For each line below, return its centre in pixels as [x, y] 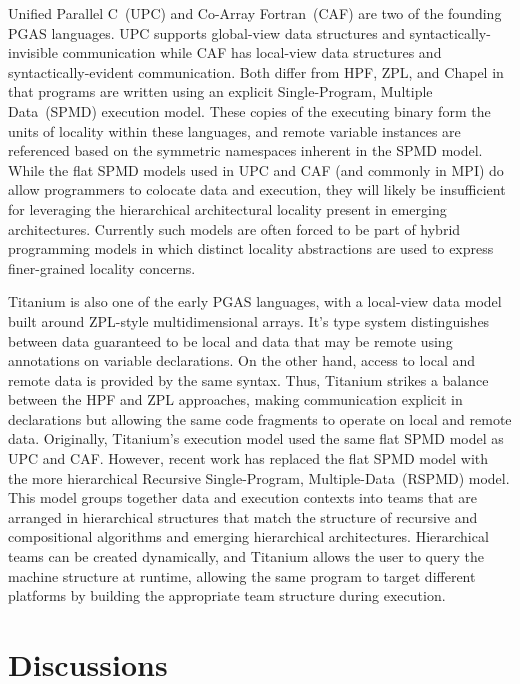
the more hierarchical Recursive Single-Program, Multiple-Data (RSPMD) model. [259, 477]
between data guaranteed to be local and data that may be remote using [230, 340]
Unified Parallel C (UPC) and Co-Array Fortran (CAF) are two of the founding [255, 13]
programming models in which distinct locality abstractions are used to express [251, 248]
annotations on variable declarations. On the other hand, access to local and [242, 360]
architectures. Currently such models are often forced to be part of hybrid [234, 228]
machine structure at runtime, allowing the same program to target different [242, 575]
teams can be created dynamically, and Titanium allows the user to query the [246, 556]
